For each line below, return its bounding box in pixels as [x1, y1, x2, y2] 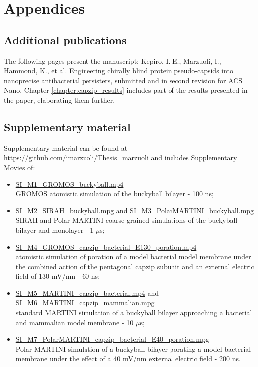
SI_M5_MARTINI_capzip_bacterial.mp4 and [15, 287, 159, 298]
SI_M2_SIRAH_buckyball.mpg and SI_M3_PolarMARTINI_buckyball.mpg [15, 205, 254, 215]
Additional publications [4, 32, 127, 47]
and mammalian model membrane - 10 [15, 317, 134, 327]
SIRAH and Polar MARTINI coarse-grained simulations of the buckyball [15, 215, 238, 225]
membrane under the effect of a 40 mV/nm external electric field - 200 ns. [15, 353, 241, 364]
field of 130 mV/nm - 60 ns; [15, 271, 100, 281]
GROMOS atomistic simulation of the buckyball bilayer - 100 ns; [15, 188, 214, 199]
